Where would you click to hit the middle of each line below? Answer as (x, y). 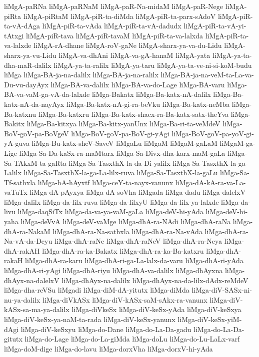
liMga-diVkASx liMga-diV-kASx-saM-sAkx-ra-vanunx (125, 299)
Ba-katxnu (20, 114)
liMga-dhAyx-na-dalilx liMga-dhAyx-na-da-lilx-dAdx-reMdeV (155, 280)
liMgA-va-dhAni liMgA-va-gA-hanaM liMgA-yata (134, 55)
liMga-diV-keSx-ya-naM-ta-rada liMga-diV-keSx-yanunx (90, 319)
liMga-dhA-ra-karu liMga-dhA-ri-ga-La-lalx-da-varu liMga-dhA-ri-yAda (134, 260)
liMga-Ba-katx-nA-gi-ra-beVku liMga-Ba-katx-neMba (148, 104)
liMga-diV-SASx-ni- (222, 290)
